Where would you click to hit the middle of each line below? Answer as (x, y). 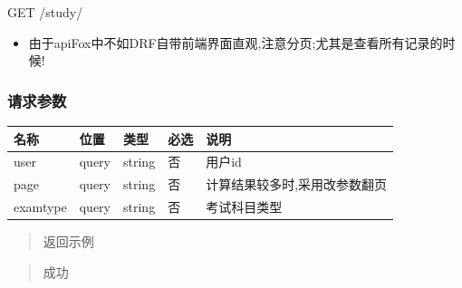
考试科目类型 (244, 207)
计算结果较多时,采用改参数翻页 (297, 184)
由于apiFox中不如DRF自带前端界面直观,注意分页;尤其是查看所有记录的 (236, 42)
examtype (40, 207)
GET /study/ (45, 12)
